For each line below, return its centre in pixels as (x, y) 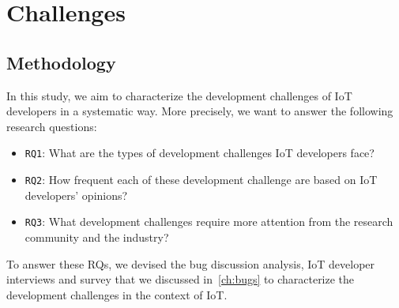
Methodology (61, 62)
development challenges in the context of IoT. (117, 294)
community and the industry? (97, 237)
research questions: (52, 126)
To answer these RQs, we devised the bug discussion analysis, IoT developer (191, 263)
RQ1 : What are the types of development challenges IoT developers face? (199, 153)
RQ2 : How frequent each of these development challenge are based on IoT (201, 180)
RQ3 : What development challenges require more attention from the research (209, 222)
